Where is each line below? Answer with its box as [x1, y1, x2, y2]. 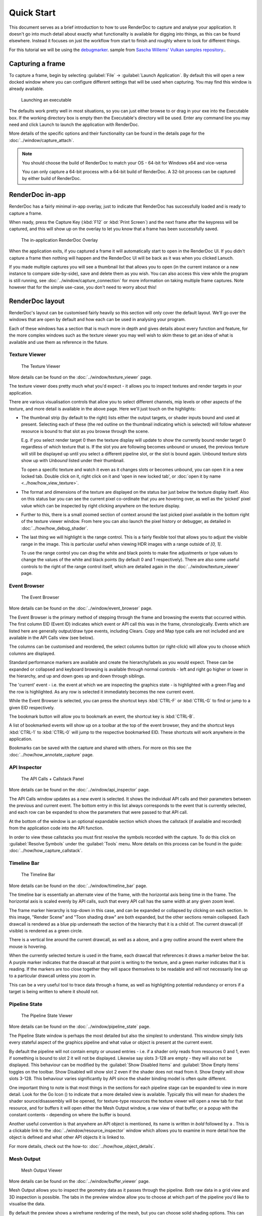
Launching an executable [21, 97, 72, 103]
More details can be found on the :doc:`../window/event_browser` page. [9, 606, 153, 611]
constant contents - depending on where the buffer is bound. [9, 1112, 131, 1118]
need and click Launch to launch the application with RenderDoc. [9, 122, 139, 127]
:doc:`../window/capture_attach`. [9, 137, 74, 143]
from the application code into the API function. [9, 825, 104, 831]
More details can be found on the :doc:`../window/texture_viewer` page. [9, 374, 152, 380]
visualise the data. [9, 1201, 46, 1207]
